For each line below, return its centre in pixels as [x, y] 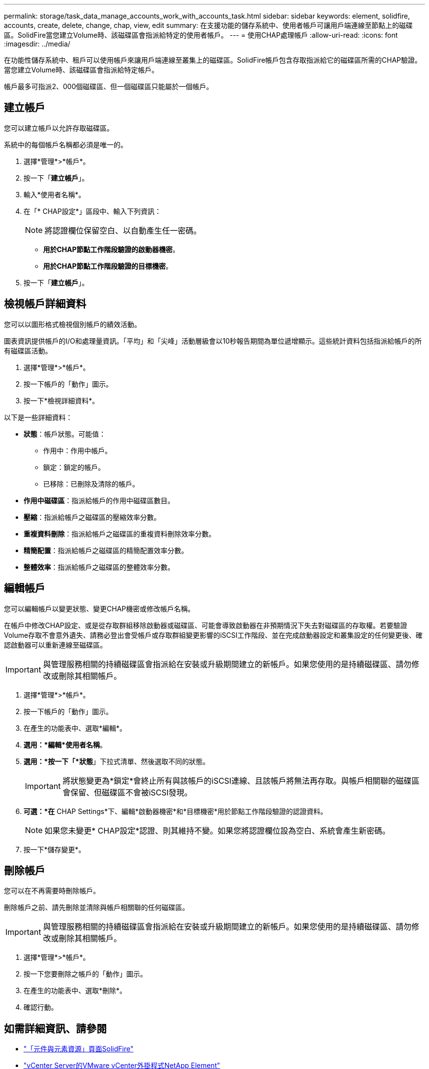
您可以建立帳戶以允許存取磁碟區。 [59, 128]
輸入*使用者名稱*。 [55, 194]
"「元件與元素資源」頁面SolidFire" [79, 1049]
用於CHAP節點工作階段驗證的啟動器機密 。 [111, 249]
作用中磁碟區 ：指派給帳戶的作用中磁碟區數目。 [99, 500]
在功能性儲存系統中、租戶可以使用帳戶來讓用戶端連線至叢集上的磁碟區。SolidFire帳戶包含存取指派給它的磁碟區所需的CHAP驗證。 [213, 60]
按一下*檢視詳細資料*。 [61, 400]
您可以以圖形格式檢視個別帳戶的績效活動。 [72, 324]
